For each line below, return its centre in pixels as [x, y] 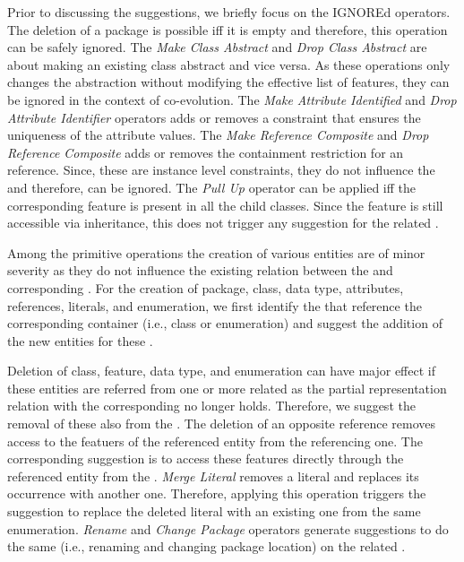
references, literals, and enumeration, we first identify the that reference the [215, 305]
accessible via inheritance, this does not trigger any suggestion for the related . [223, 223]
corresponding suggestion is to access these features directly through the [206, 458]
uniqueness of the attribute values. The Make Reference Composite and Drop [218, 135]
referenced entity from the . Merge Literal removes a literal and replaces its [213, 476]
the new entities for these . [80, 340]
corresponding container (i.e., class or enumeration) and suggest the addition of [225, 323]
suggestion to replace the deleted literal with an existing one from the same [214, 511]
